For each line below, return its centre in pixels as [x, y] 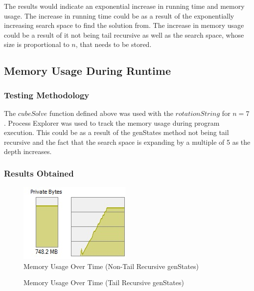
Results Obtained [39, 173]
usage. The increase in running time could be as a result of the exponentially [119, 15]
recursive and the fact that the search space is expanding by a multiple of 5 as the [127, 142]
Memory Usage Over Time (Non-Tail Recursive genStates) [111, 266]
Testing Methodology [47, 95]
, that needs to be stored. [114, 44]
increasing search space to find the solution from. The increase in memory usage [124, 25]
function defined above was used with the [111, 113]
